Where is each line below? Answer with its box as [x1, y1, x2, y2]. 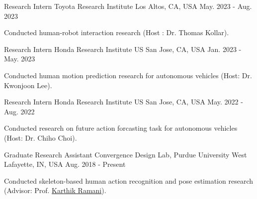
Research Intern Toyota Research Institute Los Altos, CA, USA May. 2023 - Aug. [4, 1, 252, 11]
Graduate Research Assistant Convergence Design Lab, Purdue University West [4, 149, 247, 159]
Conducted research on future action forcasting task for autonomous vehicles [4, 123, 238, 133]
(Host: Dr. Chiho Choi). [4, 132, 77, 143]
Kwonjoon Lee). [4, 80, 52, 90]
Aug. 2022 [4, 106, 35, 116]
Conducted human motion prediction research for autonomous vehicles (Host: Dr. [4, 70, 252, 80]
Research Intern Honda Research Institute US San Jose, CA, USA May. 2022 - [4, 97, 243, 107]
